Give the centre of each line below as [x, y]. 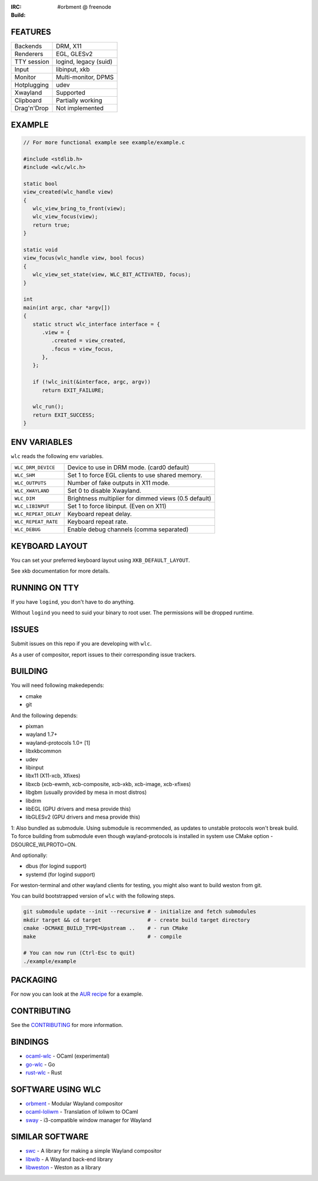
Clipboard [28, 100]
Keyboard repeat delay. [100, 514]
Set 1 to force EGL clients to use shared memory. [135, 475]
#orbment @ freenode [84, 7]
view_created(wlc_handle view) [69, 192]
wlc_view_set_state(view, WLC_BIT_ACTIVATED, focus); [112, 275]
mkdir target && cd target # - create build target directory [137, 920]
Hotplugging [32, 85]
